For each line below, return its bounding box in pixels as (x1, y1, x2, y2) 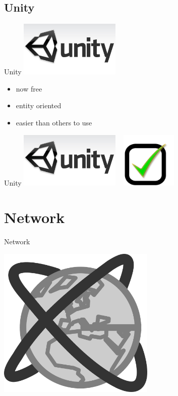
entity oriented (16, 100, 62, 111)
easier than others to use (16, 117, 92, 127)
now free (16, 83, 42, 94)
